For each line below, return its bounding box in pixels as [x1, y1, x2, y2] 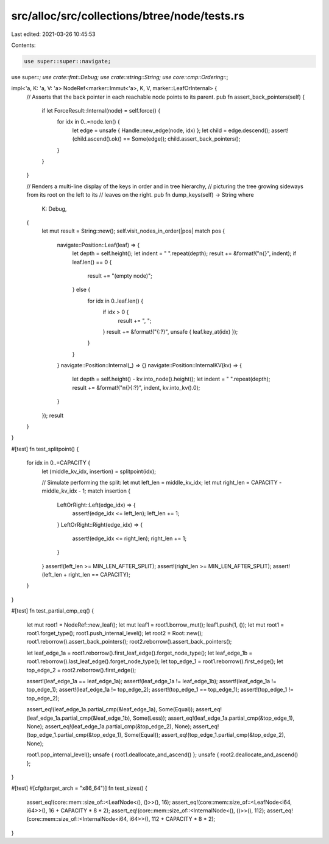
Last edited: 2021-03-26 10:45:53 [11, 30, 96, 38]
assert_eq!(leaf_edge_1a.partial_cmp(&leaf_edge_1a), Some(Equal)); [26, 706, 195, 713]
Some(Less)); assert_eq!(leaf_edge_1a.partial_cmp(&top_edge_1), [133, 714, 295, 722]
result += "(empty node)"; [87, 272, 152, 280]
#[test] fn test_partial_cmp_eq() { [11, 607, 94, 614]
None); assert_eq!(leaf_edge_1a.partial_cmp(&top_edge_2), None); [26, 722, 192, 730]
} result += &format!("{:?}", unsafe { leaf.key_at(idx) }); [102, 328, 238, 335]
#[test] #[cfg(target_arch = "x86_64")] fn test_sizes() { [11, 784, 147, 792]
